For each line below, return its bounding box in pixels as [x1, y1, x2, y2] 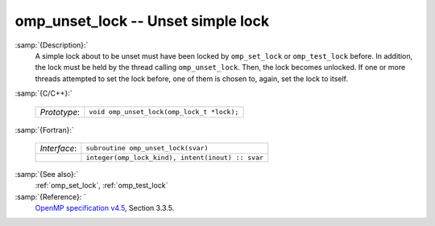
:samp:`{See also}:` [14, 169, 79, 179]
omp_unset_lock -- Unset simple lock [14, 12, 270, 30]
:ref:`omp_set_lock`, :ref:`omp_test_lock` [35, 181, 168, 191]
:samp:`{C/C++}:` [14, 88, 72, 98]
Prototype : [39, 106, 81, 117]
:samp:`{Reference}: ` [14, 191, 86, 201]
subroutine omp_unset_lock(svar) [85, 144, 209, 153]
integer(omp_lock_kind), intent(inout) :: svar [85, 153, 264, 162]
